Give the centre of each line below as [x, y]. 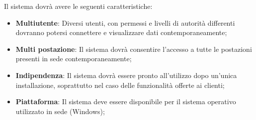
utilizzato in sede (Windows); [60, 111]
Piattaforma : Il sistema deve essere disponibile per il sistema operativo [126, 101]
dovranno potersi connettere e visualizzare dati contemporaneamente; [121, 32]
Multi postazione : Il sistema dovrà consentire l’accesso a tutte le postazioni [134, 49]
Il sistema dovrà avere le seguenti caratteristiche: [78, 6]
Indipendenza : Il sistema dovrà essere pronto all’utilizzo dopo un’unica [126, 75]
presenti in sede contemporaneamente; [74, 59]
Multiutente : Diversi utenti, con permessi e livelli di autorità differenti [125, 22]
